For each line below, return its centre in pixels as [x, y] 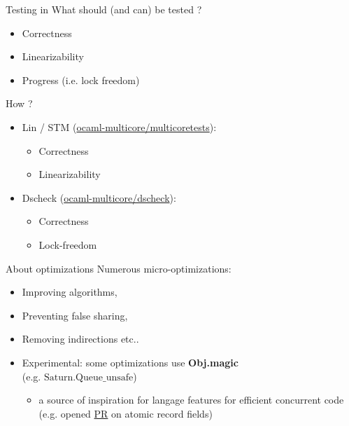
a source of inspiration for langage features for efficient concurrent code [191, 400]
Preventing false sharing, [75, 315]
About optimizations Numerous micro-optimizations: [119, 268]
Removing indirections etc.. [80, 339]
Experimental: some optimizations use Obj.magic [130, 362]
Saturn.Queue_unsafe [88, 377]
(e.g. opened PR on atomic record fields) [126, 413]
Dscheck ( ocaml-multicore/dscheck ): [99, 197]
